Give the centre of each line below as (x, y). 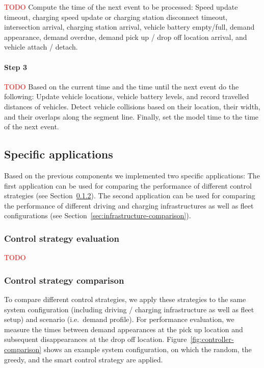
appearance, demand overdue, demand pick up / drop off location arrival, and (126, 37)
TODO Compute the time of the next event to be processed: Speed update (121, 7)
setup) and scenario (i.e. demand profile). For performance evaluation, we (119, 319)
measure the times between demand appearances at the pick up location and (124, 329)
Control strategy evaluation (62, 238)
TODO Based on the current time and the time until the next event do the (122, 86)
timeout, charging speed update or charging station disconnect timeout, (116, 17)
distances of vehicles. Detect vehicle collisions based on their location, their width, (132, 106)
